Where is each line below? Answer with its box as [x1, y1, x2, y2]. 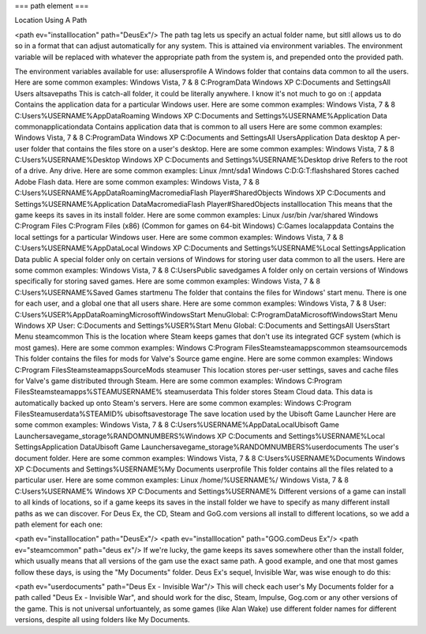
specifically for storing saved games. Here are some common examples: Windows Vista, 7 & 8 [14, 276, 321, 286]
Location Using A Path [14, 16, 88, 25]
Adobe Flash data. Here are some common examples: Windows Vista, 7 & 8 [14, 177, 260, 186]
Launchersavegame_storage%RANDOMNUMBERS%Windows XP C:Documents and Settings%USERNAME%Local [14, 431, 386, 441]
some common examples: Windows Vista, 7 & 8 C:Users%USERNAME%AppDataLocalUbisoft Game [14, 420, 339, 430]
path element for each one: [14, 520, 103, 529]
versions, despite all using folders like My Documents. [14, 615, 190, 625]
